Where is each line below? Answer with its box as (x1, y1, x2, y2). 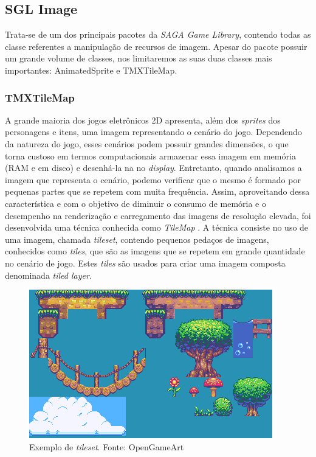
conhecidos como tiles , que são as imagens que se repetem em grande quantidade (5, 245, 305, 257)
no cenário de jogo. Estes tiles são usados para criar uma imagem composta (5, 256, 286, 269)
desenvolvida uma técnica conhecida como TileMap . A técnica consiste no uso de (5, 221, 309, 234)
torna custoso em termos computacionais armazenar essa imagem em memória (5, 149, 296, 162)
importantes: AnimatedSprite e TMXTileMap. (5, 63, 177, 76)
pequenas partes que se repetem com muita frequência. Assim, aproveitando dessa (5, 185, 310, 198)
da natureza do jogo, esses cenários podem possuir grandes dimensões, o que (5, 137, 289, 150)
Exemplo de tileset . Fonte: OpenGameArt (29, 440, 184, 453)
